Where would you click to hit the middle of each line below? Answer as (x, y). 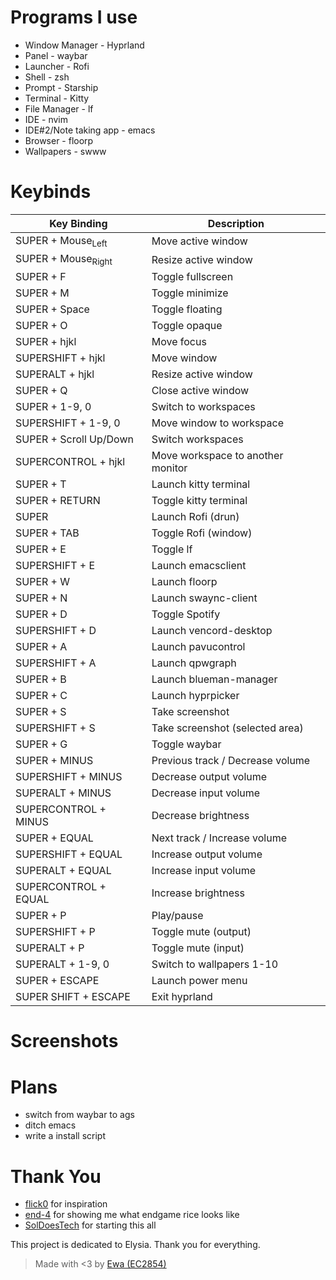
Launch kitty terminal (201, 484)
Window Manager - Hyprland (84, 45)
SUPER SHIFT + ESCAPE (73, 997)
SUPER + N (41, 598)
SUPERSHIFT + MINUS (69, 777)
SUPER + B (41, 679)
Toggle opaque (187, 326)
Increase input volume (203, 871)
